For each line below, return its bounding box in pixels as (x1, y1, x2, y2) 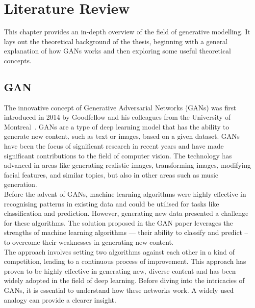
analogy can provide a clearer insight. (4, 294, 116, 305)
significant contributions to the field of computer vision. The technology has (4, 150, 232, 160)
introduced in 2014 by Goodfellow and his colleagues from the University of (4, 112, 231, 122)
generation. (4, 179, 37, 189)
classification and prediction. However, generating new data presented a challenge (4, 208, 249, 218)
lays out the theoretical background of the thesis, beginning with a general (4, 36, 228, 46)
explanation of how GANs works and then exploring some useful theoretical (4, 46, 231, 56)
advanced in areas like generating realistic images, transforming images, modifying (4, 160, 251, 170)
